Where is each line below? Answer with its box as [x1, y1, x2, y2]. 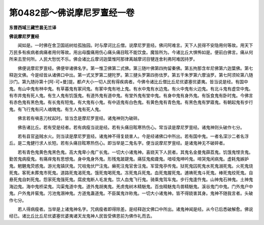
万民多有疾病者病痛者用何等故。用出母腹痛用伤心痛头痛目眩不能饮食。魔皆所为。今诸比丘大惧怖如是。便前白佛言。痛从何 [9, 49, 253, 55]
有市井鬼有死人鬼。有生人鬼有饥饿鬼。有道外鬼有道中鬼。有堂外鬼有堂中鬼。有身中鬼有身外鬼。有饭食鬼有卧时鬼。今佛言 [9, 93, 253, 99]
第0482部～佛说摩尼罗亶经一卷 [9, 7, 134, 18]
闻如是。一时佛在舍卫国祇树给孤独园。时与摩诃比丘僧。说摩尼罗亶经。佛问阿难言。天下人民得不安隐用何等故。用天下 [17, 42, 253, 49]
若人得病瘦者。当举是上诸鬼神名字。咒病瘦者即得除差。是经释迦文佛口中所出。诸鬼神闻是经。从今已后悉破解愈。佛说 [17, 206, 253, 212]
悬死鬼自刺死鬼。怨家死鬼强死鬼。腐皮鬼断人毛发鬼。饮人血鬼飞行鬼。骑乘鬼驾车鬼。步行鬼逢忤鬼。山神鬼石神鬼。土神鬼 [9, 176, 253, 182]
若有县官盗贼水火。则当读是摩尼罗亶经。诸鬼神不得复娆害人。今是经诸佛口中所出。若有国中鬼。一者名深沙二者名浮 [17, 133, 249, 139]
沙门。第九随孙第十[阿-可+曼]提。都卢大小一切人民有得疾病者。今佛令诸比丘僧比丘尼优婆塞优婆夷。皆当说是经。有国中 [9, 79, 248, 85]
